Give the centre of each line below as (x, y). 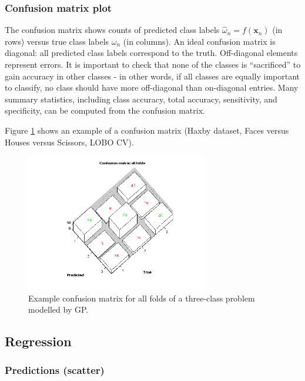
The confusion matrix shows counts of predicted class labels (112, 30)
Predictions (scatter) (55, 370)
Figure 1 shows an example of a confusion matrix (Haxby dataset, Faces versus (147, 130)
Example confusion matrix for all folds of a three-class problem (142, 298)
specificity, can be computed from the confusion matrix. (105, 110)
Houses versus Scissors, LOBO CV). (69, 142)
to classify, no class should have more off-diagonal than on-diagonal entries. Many (152, 87)
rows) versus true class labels (57, 41)
